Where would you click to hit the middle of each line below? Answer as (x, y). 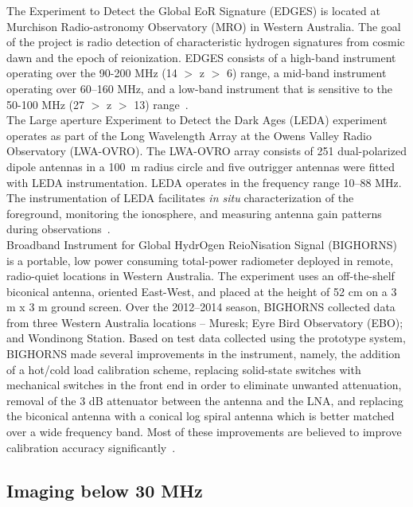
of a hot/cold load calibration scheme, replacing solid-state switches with (184, 369)
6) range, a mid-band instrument (306, 73)
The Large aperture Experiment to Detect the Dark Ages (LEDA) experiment (197, 120)
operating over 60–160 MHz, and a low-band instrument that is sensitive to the (199, 88)
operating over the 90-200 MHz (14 (92, 73)
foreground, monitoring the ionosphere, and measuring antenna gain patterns (194, 213)
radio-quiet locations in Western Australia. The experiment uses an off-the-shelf (201, 276)
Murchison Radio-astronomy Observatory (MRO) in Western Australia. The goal (204, 26)
